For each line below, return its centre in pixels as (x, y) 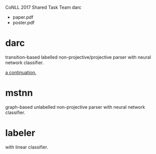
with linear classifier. (27, 147)
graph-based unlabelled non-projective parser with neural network (75, 107)
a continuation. (21, 72)
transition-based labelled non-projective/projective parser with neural (78, 57)
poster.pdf (23, 23)
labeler (20, 133)
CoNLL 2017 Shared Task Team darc (43, 7)
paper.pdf (23, 17)
